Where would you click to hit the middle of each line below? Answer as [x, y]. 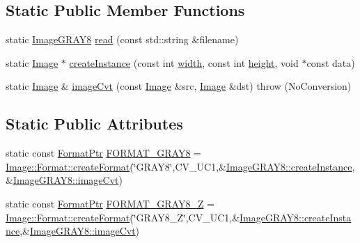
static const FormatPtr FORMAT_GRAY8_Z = [110, 203]
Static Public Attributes [94, 124]
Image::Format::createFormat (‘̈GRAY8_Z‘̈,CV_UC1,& [123, 217]
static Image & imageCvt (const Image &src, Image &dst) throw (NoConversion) [179, 86]
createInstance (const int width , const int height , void [184, 62]
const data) [331, 62]
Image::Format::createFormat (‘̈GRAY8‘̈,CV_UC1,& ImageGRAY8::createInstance [179, 166]
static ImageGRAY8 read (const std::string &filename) [122, 39]
